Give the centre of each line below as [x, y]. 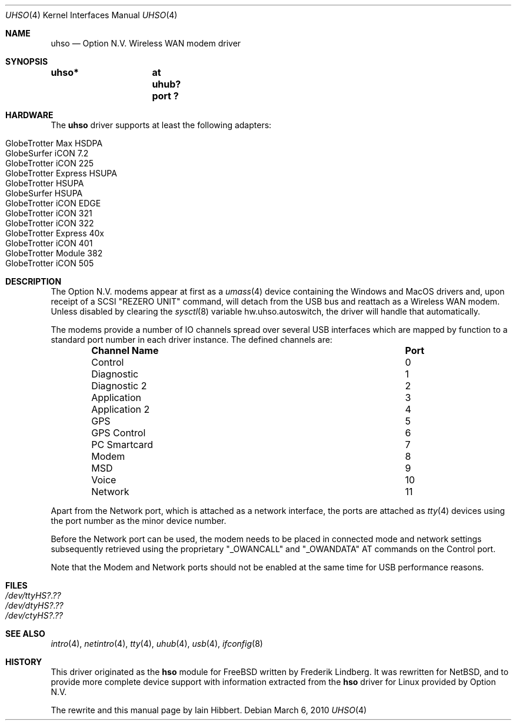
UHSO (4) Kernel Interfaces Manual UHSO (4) [91, 15]
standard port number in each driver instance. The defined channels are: [192, 340]
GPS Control [119, 433]
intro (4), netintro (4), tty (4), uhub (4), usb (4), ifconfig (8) [157, 644]
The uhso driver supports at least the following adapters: [161, 125]
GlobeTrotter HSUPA [45, 183]
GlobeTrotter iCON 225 [50, 163]
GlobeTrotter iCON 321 [49, 213]
